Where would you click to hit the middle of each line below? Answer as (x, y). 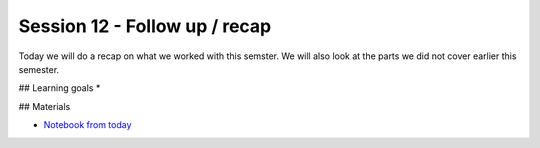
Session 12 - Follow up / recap (145, 26)
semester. (39, 69)
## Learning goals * (59, 88)
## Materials (44, 106)
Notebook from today (87, 125)
